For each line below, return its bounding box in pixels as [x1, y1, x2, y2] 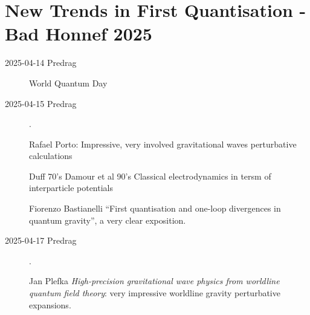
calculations [29, 149, 73, 162]
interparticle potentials [29, 181, 114, 194]
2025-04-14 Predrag [5, 56, 77, 69]
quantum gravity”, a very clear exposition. [29, 213, 186, 226]
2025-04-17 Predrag [5, 234, 77, 247]
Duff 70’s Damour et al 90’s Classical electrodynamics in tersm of [29, 169, 271, 182]
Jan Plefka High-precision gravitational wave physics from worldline [29, 274, 280, 287]
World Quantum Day [29, 76, 108, 89]
